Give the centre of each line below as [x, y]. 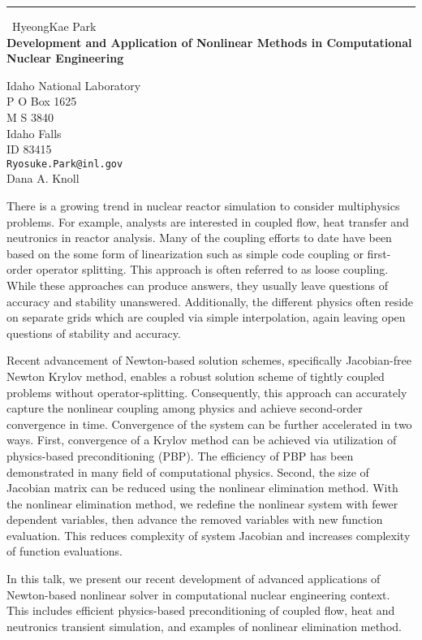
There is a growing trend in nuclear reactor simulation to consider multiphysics [203, 205]
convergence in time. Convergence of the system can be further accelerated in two [209, 424]
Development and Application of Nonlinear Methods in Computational [209, 42]
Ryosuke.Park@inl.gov [65, 164]
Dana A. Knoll [43, 178]
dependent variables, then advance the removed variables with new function [195, 519]
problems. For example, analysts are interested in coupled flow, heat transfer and [208, 221]
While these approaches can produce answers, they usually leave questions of [198, 285]
